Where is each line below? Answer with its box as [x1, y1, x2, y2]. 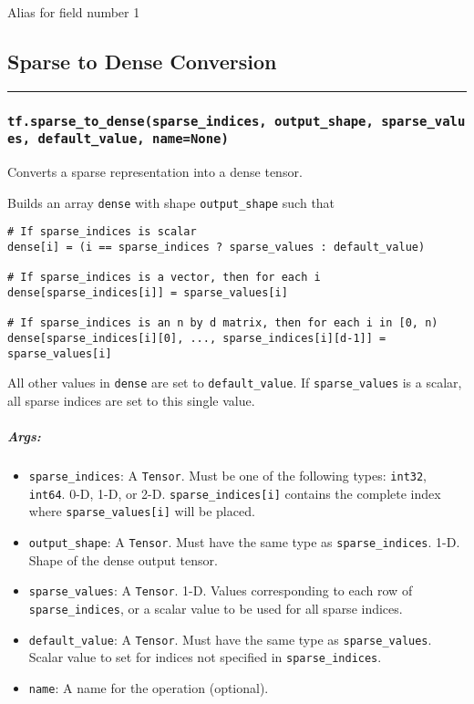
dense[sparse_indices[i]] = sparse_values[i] [7, 285, 288, 299]
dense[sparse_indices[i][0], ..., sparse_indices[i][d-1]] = [7, 331, 386, 345]
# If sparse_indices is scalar [7, 225, 197, 239]
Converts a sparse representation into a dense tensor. [7, 162, 303, 181]
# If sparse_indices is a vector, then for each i [7, 271, 321, 285]
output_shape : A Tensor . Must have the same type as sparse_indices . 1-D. [28, 533, 460, 551]
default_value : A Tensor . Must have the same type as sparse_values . [28, 629, 432, 648]
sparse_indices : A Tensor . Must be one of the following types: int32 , [28, 466, 428, 485]
